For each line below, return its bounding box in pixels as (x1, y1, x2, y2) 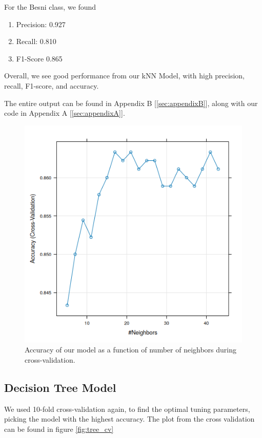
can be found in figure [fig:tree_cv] (4, 423, 114, 434)
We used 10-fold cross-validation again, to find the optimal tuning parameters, (4, 403, 250, 414)
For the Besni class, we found (4, 2, 96, 12)
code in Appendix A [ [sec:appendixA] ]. (4, 108, 125, 118)
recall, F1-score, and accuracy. (4, 80, 99, 91)
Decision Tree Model (4, 379, 116, 395)
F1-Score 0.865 (16, 53, 63, 64)
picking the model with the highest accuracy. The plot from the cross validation (4, 413, 255, 424)
